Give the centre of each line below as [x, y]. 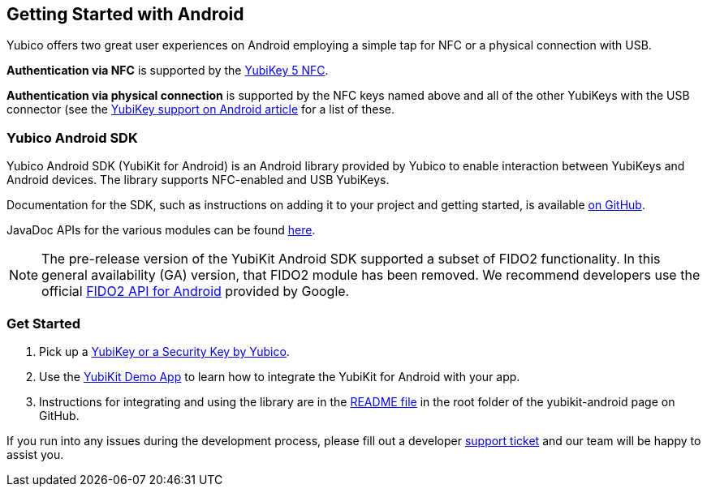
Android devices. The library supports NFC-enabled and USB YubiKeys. [198, 180]
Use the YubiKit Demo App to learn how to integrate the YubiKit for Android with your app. [280, 376]
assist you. [35, 454]
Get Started [44, 323]
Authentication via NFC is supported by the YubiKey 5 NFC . [168, 71]
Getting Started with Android [125, 14]
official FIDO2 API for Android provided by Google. [196, 292]
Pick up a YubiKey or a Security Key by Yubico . [164, 351]
